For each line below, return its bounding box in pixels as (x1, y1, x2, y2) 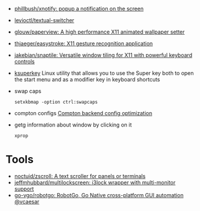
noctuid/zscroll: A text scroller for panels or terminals (14, 172, 146, 179)
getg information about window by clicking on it (14, 121, 132, 128)
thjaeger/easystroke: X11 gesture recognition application (14, 40, 153, 47)
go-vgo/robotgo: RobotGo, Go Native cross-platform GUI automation (14, 191, 184, 198)
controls (14, 58, 35, 65)
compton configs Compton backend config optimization (14, 110, 153, 116)
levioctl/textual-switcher (14, 17, 74, 23)
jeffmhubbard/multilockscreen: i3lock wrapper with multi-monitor (14, 179, 176, 186)
